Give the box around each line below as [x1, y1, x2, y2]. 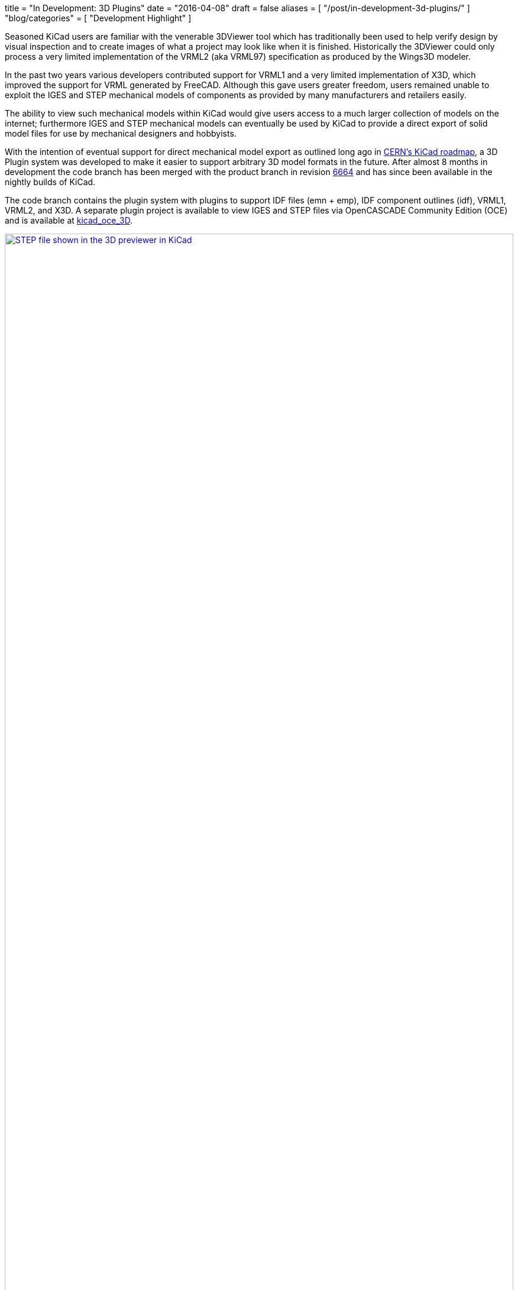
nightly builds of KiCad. [5, 177, 96, 187]
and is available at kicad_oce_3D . [5, 215, 133, 225]
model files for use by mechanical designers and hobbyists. [5, 128, 237, 138]
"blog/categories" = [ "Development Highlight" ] [5, 13, 192, 23]
